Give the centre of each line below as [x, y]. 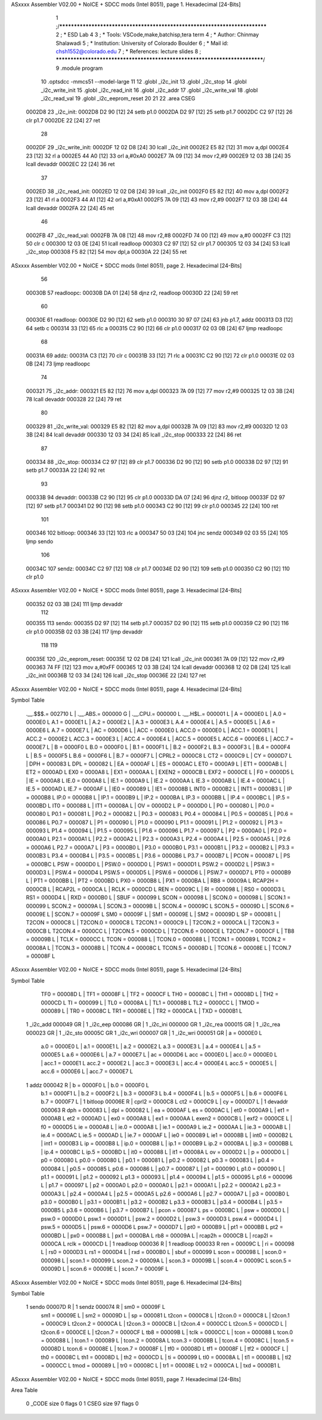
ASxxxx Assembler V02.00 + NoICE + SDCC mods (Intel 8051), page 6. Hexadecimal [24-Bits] [126, 1282]
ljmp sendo [40, 541]
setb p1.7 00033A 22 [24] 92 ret [65, 470]
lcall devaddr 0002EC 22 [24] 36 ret [70, 164]
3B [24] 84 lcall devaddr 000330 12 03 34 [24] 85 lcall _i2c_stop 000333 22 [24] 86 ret [134, 435]
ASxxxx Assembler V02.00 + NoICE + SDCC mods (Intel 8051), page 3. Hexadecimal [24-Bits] [126, 591]
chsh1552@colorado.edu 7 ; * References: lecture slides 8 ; [129, 51]
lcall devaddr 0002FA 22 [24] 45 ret [70, 208]
